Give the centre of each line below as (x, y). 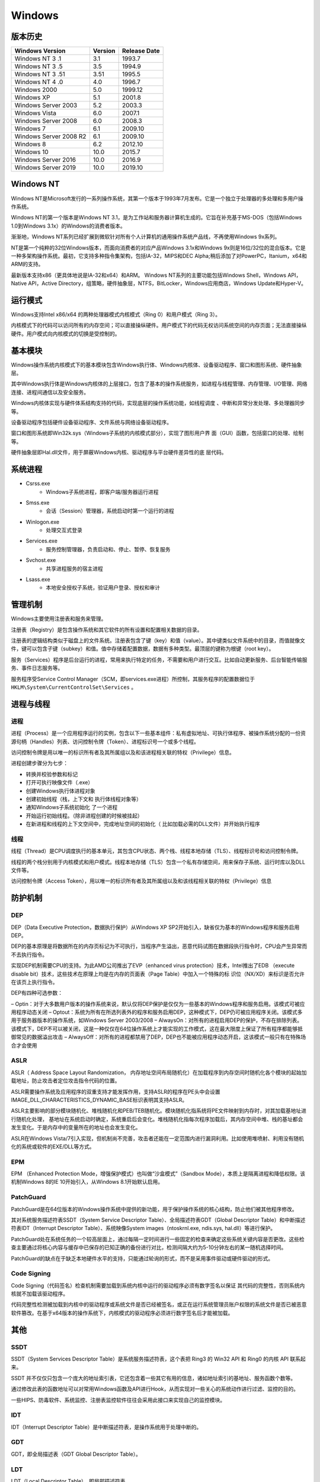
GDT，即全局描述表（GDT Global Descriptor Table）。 (76, 1454)
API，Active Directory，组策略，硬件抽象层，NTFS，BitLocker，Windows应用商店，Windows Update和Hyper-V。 (167, 283)
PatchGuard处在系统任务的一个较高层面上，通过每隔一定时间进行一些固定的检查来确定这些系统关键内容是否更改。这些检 (158, 1239)
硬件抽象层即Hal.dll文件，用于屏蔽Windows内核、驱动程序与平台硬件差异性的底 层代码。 (119, 452)
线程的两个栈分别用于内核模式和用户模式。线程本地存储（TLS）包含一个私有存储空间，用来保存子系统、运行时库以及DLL (158, 862)
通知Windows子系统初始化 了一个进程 (72, 807)
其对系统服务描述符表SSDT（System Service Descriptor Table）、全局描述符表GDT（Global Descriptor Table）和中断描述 (158, 1220)
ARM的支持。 (27, 264)
